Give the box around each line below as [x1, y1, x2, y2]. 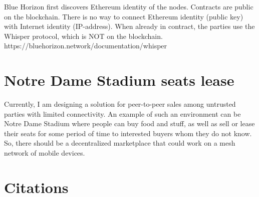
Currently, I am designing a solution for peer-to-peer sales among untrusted [4, 99, 236, 109]
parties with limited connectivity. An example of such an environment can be [4, 108, 241, 119]
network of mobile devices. [4, 148, 85, 158]
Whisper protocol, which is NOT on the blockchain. [4, 30, 163, 41]
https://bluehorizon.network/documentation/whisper [4, 40, 167, 51]
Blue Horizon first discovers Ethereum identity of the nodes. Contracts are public [4, 1, 253, 11]
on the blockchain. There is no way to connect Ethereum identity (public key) [4, 11, 243, 21]
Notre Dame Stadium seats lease [4, 70, 234, 90]
